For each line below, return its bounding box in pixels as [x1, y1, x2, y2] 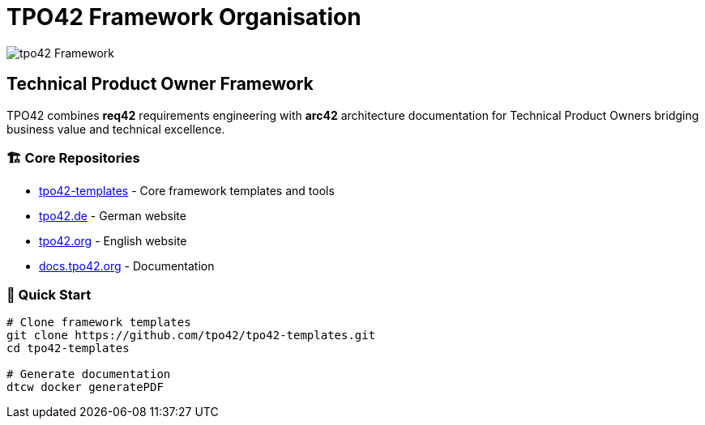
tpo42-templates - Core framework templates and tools [39, 184, 335, 198]
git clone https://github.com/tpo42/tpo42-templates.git [6, 329, 376, 342]
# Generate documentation [6, 368, 171, 381]
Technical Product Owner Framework [6, 74, 314, 95]
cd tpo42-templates [6, 342, 130, 355]
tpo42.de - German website [39, 209, 186, 223]
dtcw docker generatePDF [6, 380, 164, 394]
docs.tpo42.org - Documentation [39, 259, 215, 274]
